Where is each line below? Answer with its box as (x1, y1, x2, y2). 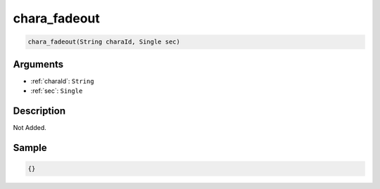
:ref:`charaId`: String (30, 77, 94, 85)
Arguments (13, 58, 64, 70)
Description (13, 105, 66, 117)
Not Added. (13, 123, 47, 131)
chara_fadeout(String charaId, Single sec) (27, 38, 181, 46)
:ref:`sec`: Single (30, 86, 83, 95)
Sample (13, 141, 47, 154)
